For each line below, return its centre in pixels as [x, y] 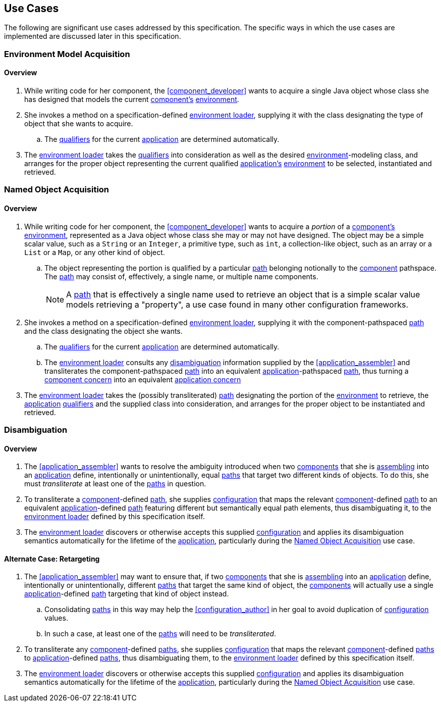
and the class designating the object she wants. [103, 331]
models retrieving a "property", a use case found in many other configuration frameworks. [237, 304]
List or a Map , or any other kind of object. [95, 252]
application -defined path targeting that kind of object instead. [127, 594]
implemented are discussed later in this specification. [93, 36]
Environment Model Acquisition [67, 54]
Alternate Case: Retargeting [52, 559]
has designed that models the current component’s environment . [132, 99]
